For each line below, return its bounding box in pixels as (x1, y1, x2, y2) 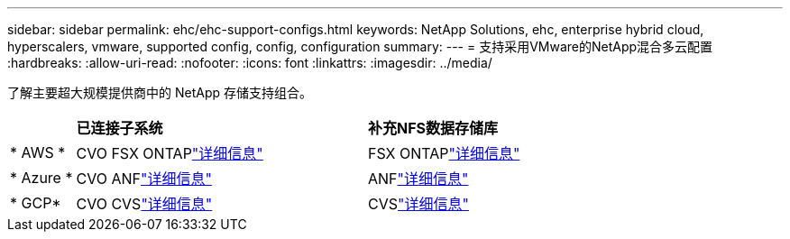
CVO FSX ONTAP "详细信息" (76, 144, 263, 162)
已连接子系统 (76, 119, 163, 137)
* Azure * (10, 169, 73, 187)
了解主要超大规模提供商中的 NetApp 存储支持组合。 (7, 85, 312, 100)
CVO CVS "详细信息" (76, 195, 213, 213)
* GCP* (10, 194, 61, 212)
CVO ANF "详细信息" (76, 170, 212, 188)
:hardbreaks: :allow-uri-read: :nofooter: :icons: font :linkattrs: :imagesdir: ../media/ (7, 55, 492, 70)
